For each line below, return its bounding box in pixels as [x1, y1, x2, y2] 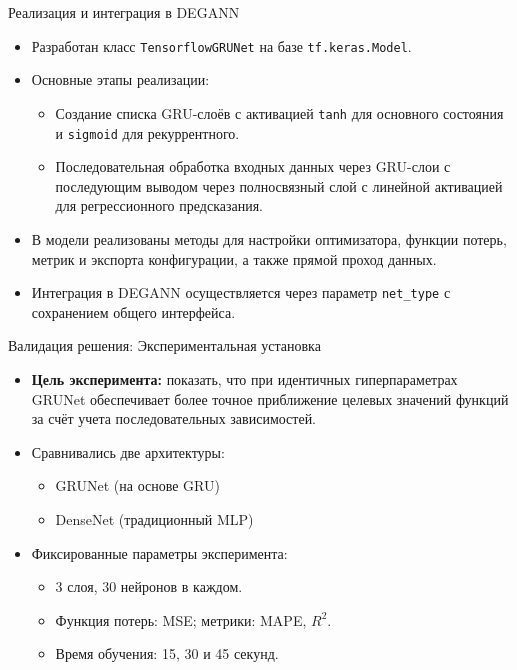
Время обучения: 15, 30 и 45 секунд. [55, 643, 279, 664]
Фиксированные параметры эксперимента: [31, 542, 288, 563]
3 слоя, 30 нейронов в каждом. [55, 576, 243, 597]
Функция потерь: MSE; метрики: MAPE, [55, 609, 307, 630]
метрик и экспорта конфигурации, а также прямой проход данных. [31, 248, 437, 269]
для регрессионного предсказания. [55, 195, 264, 216]
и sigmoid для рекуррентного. [55, 122, 240, 143]
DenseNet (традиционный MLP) [55, 508, 254, 529]
